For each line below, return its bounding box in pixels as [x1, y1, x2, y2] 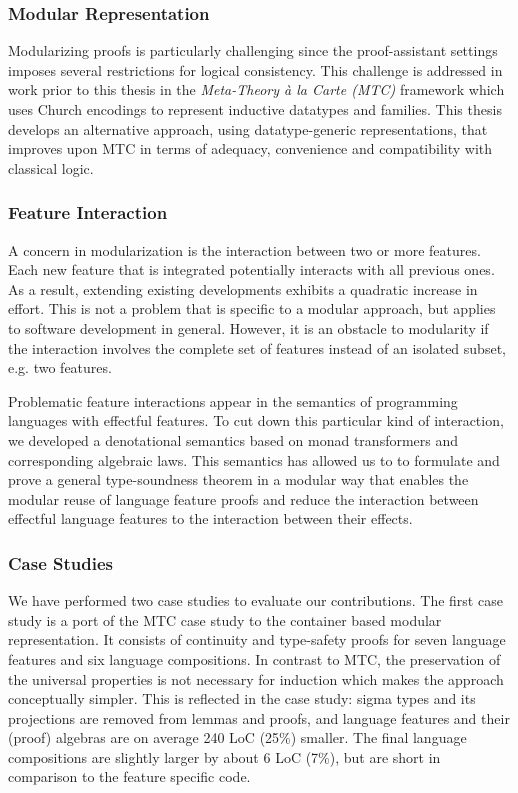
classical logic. [8, 157, 94, 178]
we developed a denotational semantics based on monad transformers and [8, 429, 459, 450]
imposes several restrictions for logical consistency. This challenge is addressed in [8, 59, 503, 80]
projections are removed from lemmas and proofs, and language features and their [8, 707, 510, 728]
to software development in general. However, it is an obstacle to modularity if [8, 317, 489, 338]
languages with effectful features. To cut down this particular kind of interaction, [8, 410, 504, 431]
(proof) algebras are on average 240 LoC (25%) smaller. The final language [8, 727, 467, 748]
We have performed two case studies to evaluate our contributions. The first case [8, 590, 503, 611]
